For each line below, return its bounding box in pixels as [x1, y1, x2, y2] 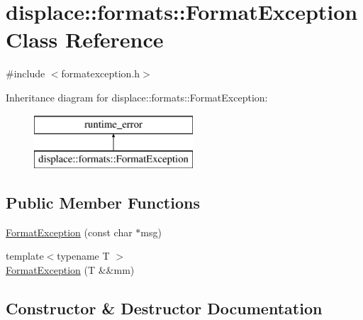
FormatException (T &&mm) [6, 263, 135, 277]
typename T [57, 248, 110, 263]
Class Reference [6, 25, 164, 54]
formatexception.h [61, 66, 140, 81]
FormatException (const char [6, 224, 133, 239]
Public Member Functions [6, 192, 200, 214]
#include [6, 66, 45, 81]
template [6, 248, 44, 263]
